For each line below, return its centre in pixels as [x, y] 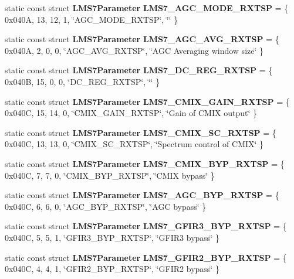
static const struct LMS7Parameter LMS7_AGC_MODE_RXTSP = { [147, 8]
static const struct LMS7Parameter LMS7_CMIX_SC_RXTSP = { [141, 132]
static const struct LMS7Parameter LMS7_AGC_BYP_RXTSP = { [142, 195]
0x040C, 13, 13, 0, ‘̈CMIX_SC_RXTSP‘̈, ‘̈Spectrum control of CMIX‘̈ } [134, 144]
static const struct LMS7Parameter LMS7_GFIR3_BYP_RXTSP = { [146, 226]
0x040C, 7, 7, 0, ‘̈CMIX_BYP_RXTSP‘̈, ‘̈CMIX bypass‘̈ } [110, 175]
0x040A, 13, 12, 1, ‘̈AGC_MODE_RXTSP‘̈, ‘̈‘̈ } [92, 19]
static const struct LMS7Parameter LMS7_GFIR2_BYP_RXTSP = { [146, 257]
